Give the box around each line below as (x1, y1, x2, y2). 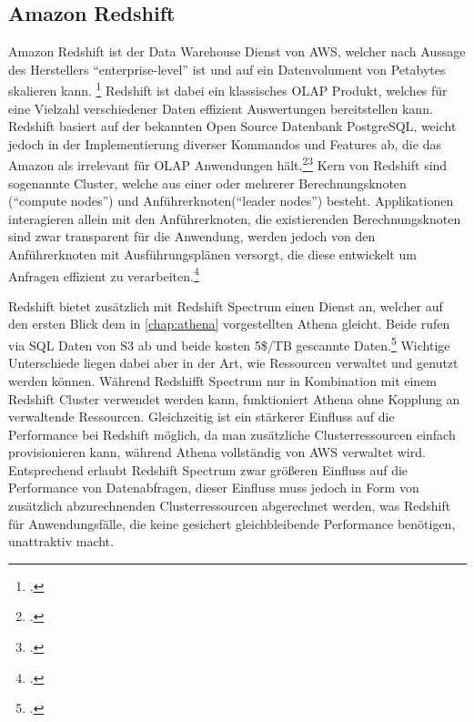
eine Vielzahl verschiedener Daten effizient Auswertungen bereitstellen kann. (8, 98, 433, 117)
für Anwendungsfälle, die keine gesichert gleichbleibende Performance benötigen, (8, 514, 456, 533)
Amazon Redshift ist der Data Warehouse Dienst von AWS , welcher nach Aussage (8, 42, 466, 61)
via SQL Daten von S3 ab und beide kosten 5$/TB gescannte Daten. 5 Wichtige (8, 333, 450, 354)
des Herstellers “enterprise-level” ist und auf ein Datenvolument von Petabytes (8, 59, 446, 78)
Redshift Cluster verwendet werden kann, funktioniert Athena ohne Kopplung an (8, 389, 460, 408)
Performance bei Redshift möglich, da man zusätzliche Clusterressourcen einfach (8, 424, 456, 443)
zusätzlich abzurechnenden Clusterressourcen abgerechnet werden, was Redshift (8, 496, 451, 515)
